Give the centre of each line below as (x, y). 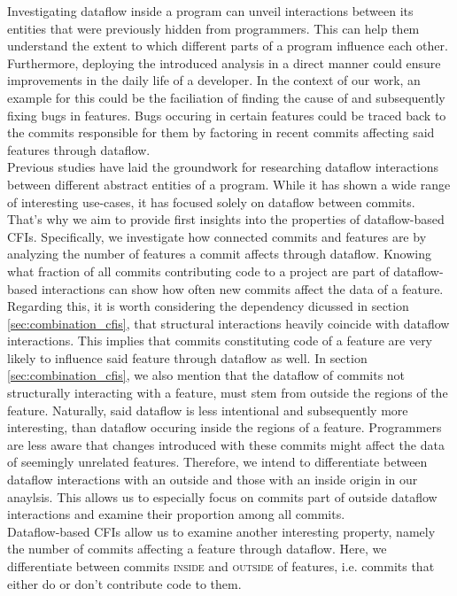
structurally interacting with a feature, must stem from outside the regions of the (228, 393)
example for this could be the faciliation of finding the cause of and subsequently (226, 97)
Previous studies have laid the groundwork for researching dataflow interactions (223, 167)
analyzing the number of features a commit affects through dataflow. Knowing (219, 254)
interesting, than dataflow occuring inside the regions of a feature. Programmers (225, 427)
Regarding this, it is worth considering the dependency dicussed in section (208, 306)
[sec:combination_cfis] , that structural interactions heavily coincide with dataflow (228, 323)
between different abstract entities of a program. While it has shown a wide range (229, 184)
